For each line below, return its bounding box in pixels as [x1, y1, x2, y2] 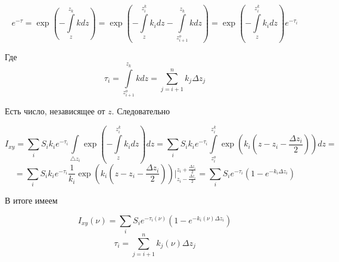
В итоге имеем [5, 194, 58, 207]
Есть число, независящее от [5, 105, 105, 117]
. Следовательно [111, 105, 170, 117]
